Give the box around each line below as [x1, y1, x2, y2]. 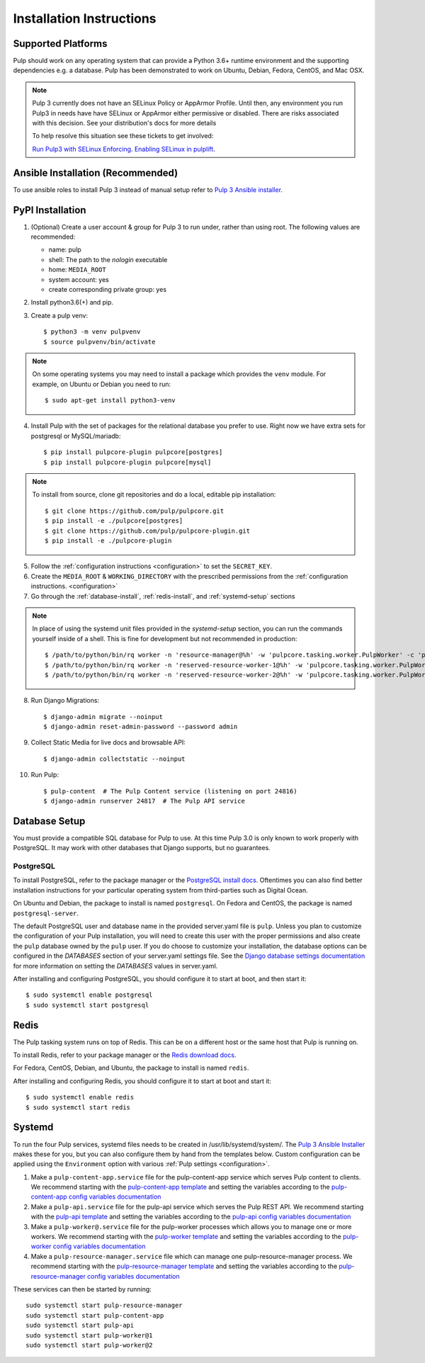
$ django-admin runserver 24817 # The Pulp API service [43, 797, 246, 805]
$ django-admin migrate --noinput [43, 713, 163, 720]
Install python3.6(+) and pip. [30, 298, 113, 307]
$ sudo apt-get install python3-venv [45, 397, 176, 405]
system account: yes [48, 275, 109, 283]
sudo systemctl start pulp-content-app [25, 1311, 164, 1319]
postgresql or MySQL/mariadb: [30, 431, 121, 440]
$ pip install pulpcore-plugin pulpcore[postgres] [43, 448, 223, 456]
